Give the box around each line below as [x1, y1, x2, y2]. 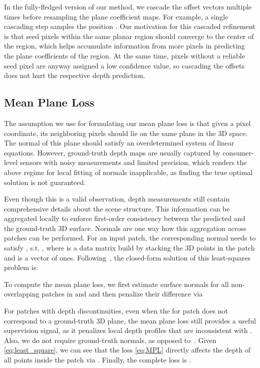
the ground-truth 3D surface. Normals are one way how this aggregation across [4, 222, 246, 233]
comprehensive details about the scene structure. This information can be [4, 203, 230, 213]
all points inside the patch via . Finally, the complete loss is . [4, 354, 191, 365]
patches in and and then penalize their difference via [42, 288, 203, 299]
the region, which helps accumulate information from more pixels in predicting [4, 40, 245, 51]
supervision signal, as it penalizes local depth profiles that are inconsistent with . [4, 325, 252, 335]
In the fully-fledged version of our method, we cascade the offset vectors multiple [4, 1, 252, 11]
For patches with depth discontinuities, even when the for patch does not [4, 305, 228, 316]
